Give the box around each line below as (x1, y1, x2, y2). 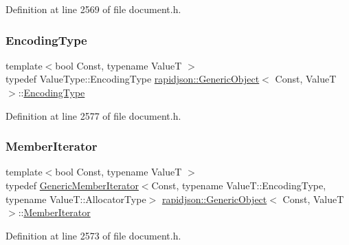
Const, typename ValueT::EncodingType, (151, 178, 326, 192)
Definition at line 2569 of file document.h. (5, 2, 181, 16)
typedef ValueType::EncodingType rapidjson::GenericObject (5, 72, 260, 86)
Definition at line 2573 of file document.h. (5, 228, 181, 242)
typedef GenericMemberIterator (5, 178, 139, 192)
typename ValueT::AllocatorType (5, 191, 146, 206)
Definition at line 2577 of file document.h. (5, 108, 181, 122)
